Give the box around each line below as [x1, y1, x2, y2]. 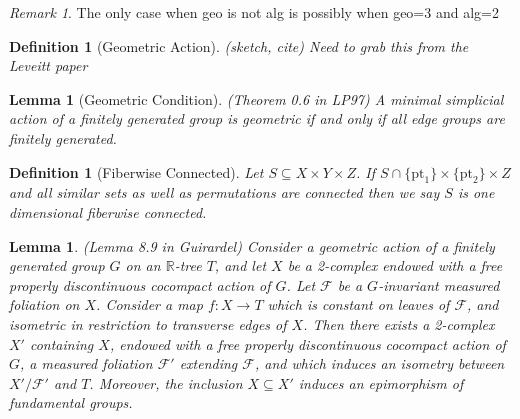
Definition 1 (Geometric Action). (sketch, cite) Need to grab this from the [9, 35, 469, 56]
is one [457, 182, 495, 203]
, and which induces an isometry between [254, 353, 505, 374]
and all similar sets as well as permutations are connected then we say [9, 182, 440, 203]
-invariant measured [378, 274, 500, 295]
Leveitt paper [9, 55, 88, 76]
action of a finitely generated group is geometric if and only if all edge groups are [9, 108, 505, 129]
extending [179, 353, 238, 374]
